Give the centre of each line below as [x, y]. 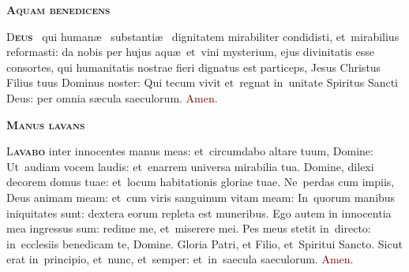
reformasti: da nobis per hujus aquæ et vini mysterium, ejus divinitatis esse [190, 52]
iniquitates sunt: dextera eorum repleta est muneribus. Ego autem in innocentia [199, 212]
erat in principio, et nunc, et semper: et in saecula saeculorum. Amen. [180, 259]
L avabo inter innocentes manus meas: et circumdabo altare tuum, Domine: [190, 151]
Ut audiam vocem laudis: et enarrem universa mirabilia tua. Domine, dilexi [190, 166]
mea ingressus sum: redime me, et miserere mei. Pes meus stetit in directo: [189, 228]
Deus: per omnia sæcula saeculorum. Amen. [112, 97]
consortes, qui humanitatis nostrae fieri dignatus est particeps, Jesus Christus [194, 67]
